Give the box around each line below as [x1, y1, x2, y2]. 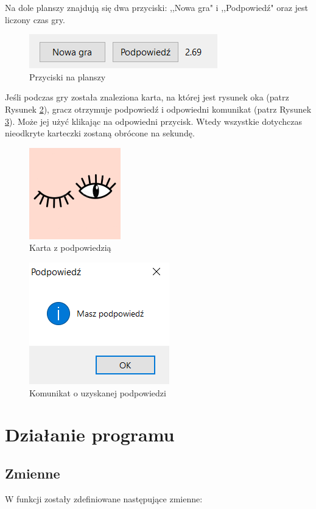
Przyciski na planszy [29, 70, 106, 83]
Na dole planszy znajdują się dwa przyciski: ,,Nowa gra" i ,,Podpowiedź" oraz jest [5, 1, 308, 13]
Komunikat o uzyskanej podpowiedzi [29, 386, 166, 399]
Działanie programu [5, 422, 175, 447]
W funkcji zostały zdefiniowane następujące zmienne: [5, 492, 203, 505]
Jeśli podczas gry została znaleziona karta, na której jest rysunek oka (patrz [5, 91, 289, 104]
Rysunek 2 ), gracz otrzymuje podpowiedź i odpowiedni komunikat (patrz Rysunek [5, 102, 312, 115]
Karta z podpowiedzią [29, 241, 111, 254]
